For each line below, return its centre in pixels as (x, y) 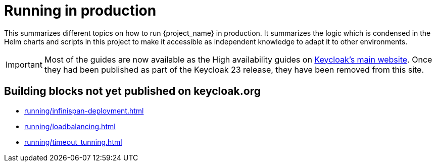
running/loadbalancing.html (70, 126)
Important (24, 64)
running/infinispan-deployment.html (84, 110)
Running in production (80, 11)
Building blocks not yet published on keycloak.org (132, 91)
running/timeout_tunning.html (73, 142)
